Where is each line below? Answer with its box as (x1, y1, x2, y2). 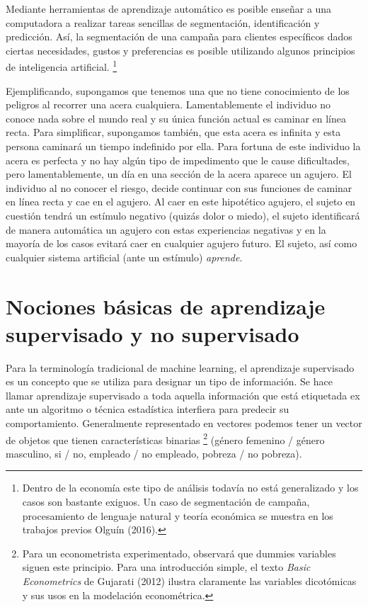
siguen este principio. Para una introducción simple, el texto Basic (22, 560, 311, 574)
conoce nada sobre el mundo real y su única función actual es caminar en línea (6, 110, 346, 125)
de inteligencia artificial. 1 (6, 57, 117, 74)
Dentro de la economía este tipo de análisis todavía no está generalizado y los (22, 480, 359, 495)
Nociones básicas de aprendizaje (6, 291, 326, 320)
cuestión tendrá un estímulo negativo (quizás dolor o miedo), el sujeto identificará (6, 208, 360, 222)
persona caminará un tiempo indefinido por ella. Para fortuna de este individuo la (6, 139, 361, 153)
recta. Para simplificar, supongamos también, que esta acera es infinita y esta (6, 125, 341, 140)
